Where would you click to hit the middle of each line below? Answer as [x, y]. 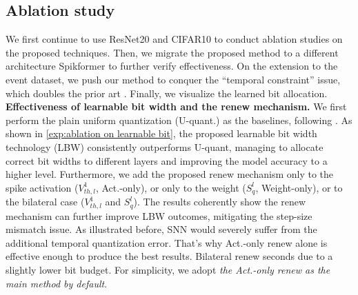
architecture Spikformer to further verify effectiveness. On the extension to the [172, 66]
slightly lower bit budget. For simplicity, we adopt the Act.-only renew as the [168, 270]
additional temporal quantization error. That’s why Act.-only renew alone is [167, 242]
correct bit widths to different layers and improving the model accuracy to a [167, 160]
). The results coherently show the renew [220, 202]
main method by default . [57, 283]
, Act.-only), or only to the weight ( [171, 187]
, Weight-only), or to [299, 187]
